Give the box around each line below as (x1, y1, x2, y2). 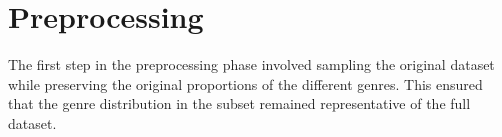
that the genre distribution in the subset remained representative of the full (8, 93, 471, 114)
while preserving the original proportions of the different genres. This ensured (8, 73, 483, 94)
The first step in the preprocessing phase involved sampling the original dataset (8, 54, 495, 75)
